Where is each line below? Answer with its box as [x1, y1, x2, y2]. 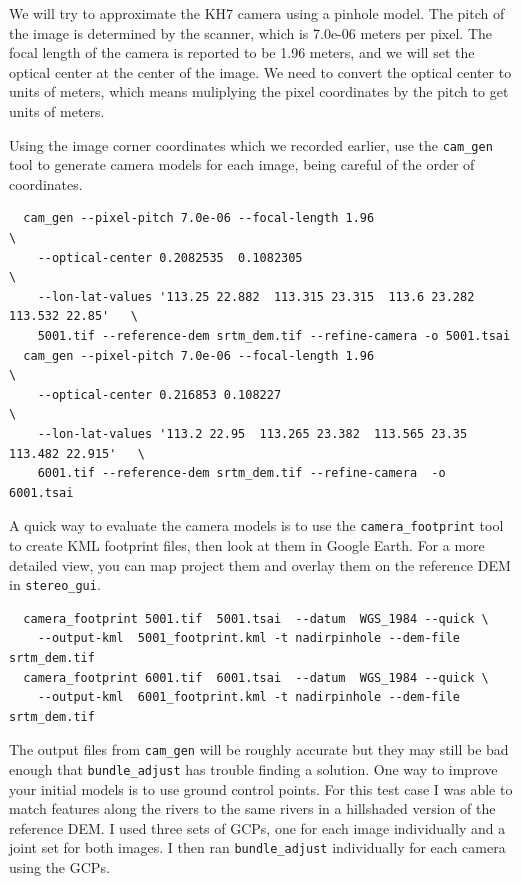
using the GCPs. [9, 857, 110, 878]
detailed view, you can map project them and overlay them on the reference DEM [9, 554, 511, 575]
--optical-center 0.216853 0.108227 [37, 387, 282, 402]
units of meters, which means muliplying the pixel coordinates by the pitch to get [9, 81, 509, 102]
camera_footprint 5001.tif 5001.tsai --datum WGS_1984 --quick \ [23, 611, 489, 626]
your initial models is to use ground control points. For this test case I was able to [9, 778, 513, 799]
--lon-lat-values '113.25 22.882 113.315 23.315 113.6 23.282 [37, 289, 475, 304]
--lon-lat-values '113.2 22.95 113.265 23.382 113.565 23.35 [37, 426, 468, 441]
